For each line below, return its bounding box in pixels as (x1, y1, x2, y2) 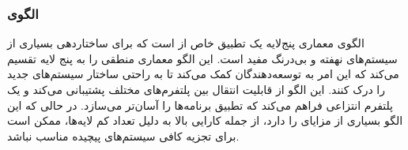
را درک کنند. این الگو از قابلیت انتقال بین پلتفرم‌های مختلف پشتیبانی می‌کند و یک (7, 81, 385, 97)
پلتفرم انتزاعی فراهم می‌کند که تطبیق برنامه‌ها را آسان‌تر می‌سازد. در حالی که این (7, 96, 393, 113)
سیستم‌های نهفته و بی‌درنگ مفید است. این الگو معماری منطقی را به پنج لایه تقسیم (7, 50, 398, 66)
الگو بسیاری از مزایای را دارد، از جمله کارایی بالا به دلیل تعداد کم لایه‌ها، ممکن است (7, 112, 403, 129)
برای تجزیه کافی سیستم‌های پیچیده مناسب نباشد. (7, 127, 240, 144)
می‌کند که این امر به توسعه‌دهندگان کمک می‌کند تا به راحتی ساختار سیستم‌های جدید (7, 66, 399, 82)
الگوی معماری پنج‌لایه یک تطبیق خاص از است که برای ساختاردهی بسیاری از (7, 35, 365, 51)
